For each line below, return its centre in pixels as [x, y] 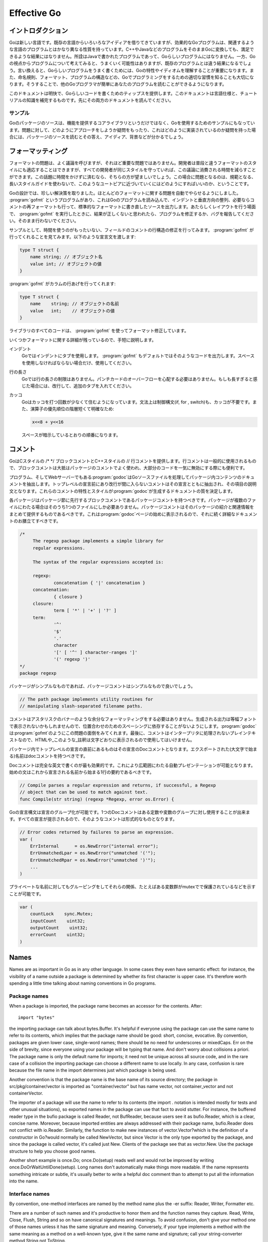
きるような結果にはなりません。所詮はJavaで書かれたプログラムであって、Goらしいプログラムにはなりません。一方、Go [132, 56]
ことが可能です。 [27, 894]
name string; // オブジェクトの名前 [74, 304]
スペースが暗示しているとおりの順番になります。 [71, 435]
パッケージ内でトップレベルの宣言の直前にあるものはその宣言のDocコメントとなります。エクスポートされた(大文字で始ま [133, 749]
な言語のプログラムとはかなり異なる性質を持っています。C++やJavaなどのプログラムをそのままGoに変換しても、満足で [132, 49]
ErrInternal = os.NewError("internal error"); [94, 846]
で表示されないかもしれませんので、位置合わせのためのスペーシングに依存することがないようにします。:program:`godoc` [133, 726]
